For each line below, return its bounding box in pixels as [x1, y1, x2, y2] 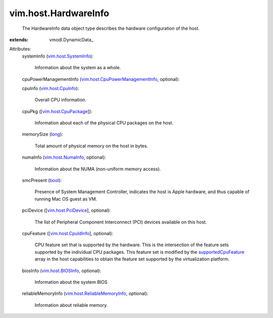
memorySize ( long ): [22, 131, 63, 138]
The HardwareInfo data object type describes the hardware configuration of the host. [22, 25, 200, 31]
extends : [9, 36, 29, 42]
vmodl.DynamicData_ [49, 36, 94, 42]
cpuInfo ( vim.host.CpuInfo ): [22, 85, 79, 91]
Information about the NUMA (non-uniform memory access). [34, 166, 161, 172]
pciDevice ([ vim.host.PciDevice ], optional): [22, 207, 111, 213]
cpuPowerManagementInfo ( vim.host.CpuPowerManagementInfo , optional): [22, 76, 180, 82]
